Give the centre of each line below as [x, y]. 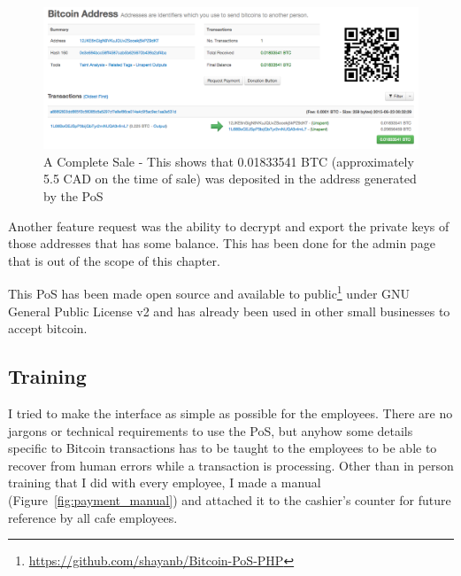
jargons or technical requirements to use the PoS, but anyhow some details [211, 430]
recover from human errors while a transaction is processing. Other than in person [231, 465]
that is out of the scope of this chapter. [114, 260]
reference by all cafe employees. [93, 517]
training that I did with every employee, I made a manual [165, 483]
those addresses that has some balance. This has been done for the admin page [222, 243]
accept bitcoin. [48, 328]
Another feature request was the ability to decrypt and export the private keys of [229, 226]
